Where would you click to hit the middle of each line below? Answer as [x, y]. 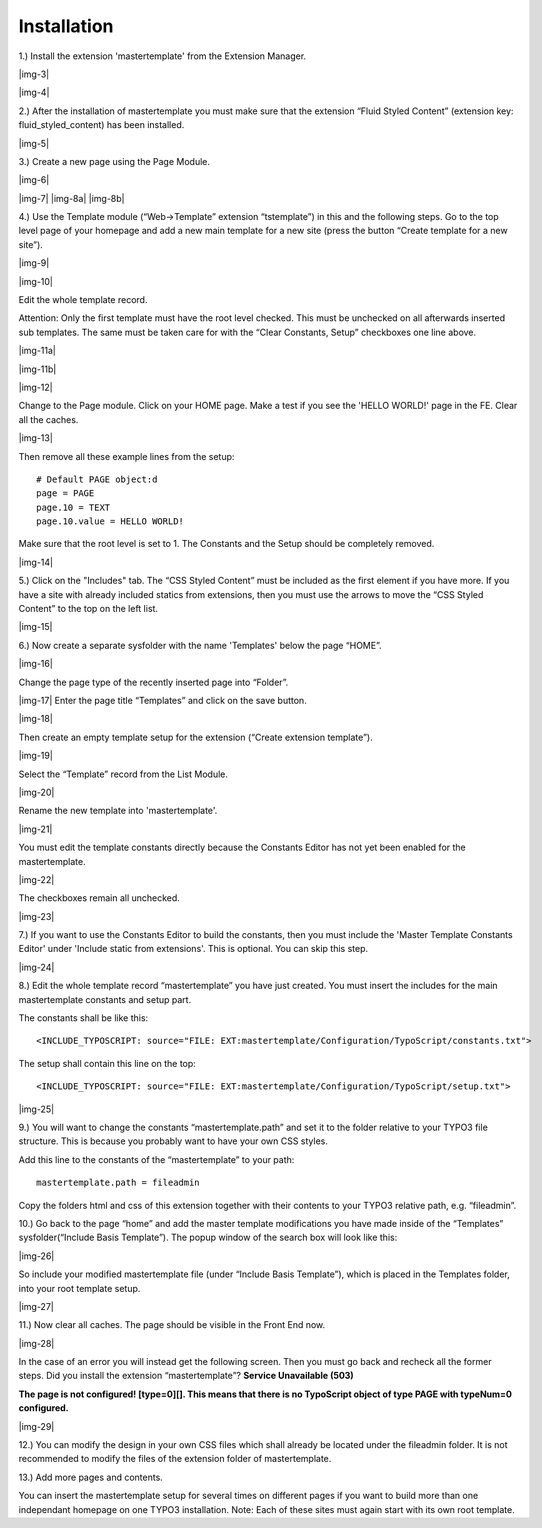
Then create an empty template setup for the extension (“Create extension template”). [196, 737]
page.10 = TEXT [73, 507]
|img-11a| [37, 351]
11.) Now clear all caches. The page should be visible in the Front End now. [172, 1325]
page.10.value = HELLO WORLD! [110, 521]
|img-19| [36, 756]
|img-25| [36, 1109]
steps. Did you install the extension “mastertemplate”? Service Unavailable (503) [186, 1376]
